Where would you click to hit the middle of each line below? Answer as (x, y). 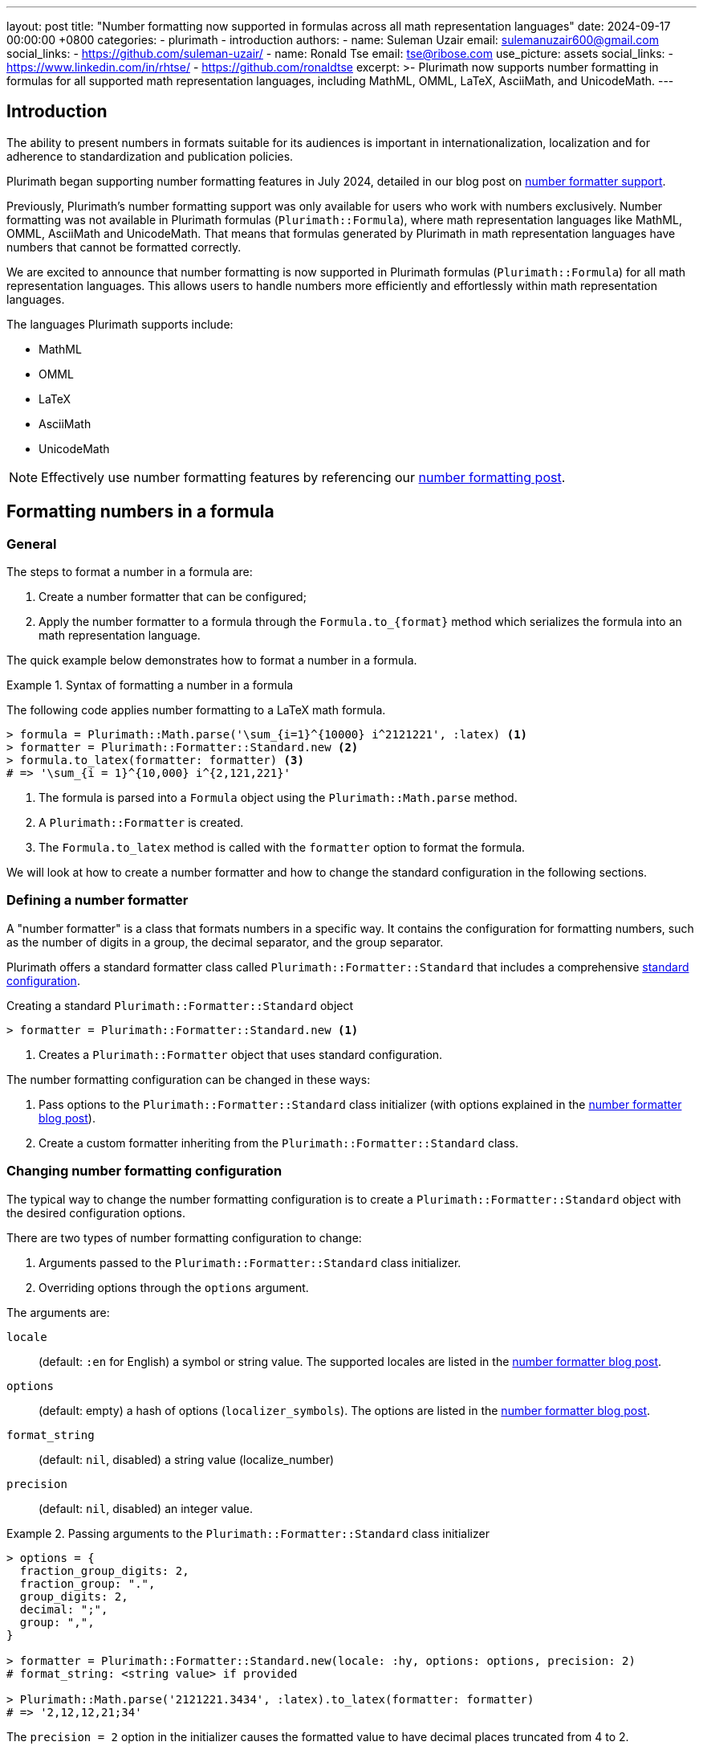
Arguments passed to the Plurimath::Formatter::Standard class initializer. (250, 1262)
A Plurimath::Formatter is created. (141, 823)
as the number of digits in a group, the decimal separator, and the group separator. (225, 942)
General (32, 544)
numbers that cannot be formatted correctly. (124, 247)
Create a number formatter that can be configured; (173, 597)
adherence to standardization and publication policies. (150, 156)
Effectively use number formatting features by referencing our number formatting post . (303, 477)
